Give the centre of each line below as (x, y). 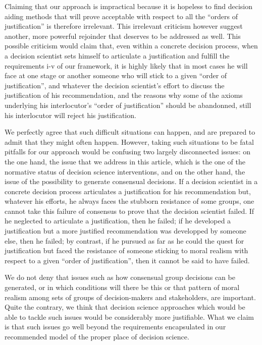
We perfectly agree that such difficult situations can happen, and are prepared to (130, 132)
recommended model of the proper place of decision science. (97, 336)
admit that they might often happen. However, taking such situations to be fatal (129, 141)
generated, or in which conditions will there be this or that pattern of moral (122, 287)
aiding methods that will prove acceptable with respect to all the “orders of (121, 16)
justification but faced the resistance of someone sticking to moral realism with (126, 250)
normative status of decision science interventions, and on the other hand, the (125, 171)
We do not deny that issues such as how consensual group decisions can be (120, 277)
